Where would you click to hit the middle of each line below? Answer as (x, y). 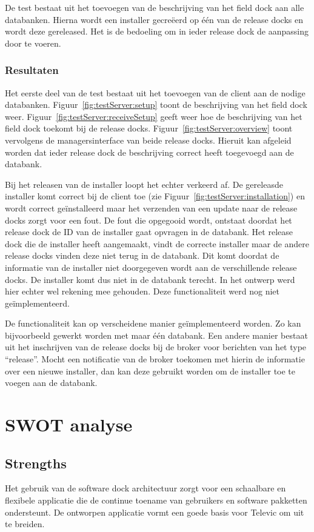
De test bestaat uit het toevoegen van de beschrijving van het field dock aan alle (155, 7)
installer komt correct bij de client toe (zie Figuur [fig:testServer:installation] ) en (155, 196)
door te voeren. (33, 43)
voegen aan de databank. (51, 383)
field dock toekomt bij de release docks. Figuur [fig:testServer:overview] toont (149, 128)
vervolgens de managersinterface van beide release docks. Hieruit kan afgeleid (148, 140)
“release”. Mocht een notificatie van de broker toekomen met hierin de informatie (155, 359)
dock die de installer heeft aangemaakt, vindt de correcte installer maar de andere (157, 243)
